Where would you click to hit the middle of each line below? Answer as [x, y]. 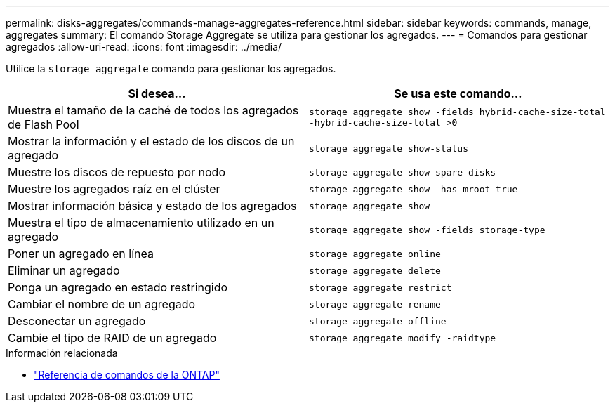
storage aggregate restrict [381, 287]
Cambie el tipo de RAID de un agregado [112, 338]
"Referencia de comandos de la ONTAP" [127, 375]
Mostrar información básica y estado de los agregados [152, 206]
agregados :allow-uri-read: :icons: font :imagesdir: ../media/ [144, 47]
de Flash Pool [44, 124]
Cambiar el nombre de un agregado [102, 304]
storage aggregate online [375, 254]
